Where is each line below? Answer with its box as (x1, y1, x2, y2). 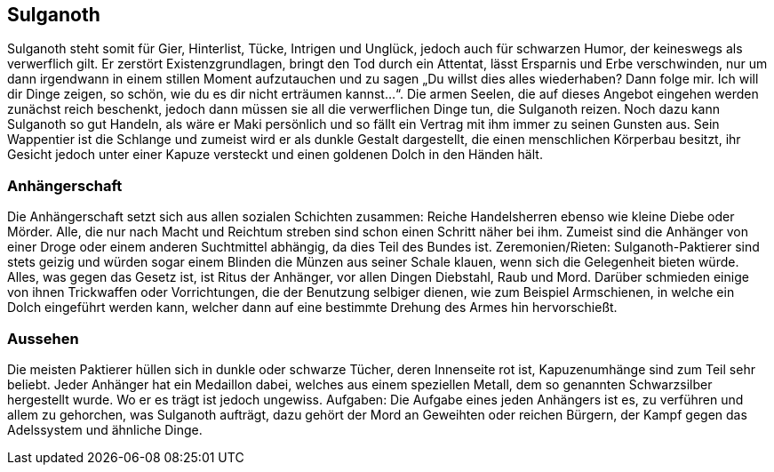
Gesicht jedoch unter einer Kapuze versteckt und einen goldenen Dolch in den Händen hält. (7, 147, 543, 163)
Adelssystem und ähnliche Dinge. (7, 421, 203, 437)
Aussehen (7, 329, 79, 348)
